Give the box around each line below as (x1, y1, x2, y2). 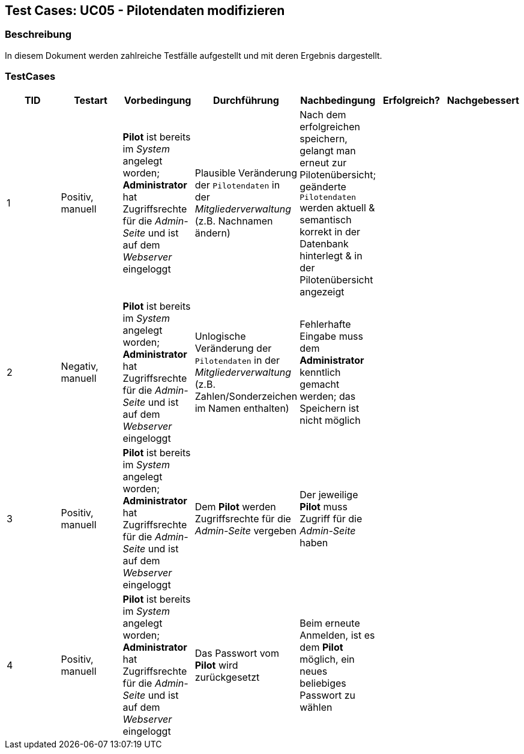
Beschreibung (5, 28, 72, 41)
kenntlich (300, 366, 341, 378)
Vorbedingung (124, 94, 191, 106)
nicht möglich (300, 414, 361, 426)
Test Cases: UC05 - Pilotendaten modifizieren (5, 3, 285, 18)
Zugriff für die (300, 512, 363, 525)
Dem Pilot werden (194, 500, 276, 513)
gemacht (300, 378, 340, 390)
